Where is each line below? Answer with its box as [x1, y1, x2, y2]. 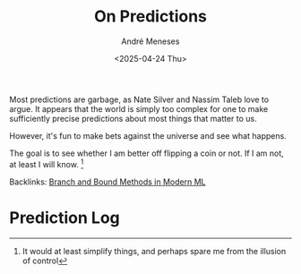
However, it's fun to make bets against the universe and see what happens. [9, 130, 287, 141]
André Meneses [121, 36, 180, 47]
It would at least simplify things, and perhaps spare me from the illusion [21, 245, 287, 256]
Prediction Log [9, 208, 121, 227]
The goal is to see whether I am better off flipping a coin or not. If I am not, [9, 148, 284, 158]
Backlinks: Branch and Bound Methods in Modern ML [9, 176, 206, 187]
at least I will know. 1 [9, 157, 84, 169]
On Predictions [93, 6, 208, 27]
